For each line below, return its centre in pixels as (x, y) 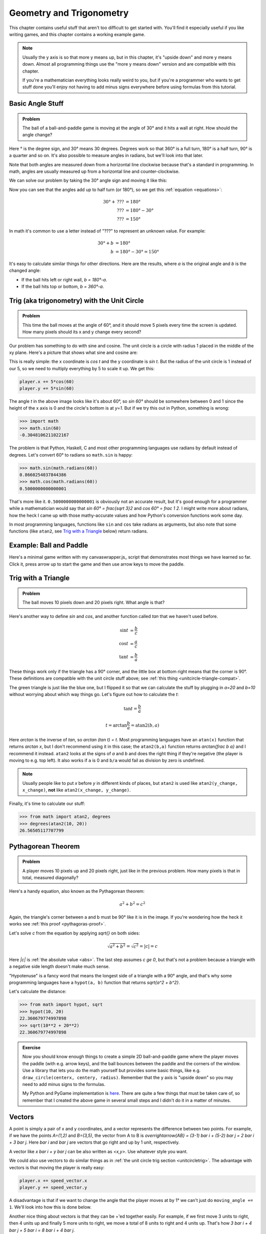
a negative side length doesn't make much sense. (60, 966)
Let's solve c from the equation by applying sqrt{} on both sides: (75, 933)
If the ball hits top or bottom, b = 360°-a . (63, 286)
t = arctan (116, 725)
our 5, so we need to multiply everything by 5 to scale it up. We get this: (82, 368)
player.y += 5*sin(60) (47, 388)
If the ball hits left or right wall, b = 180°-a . (64, 279)
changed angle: (25, 270)
